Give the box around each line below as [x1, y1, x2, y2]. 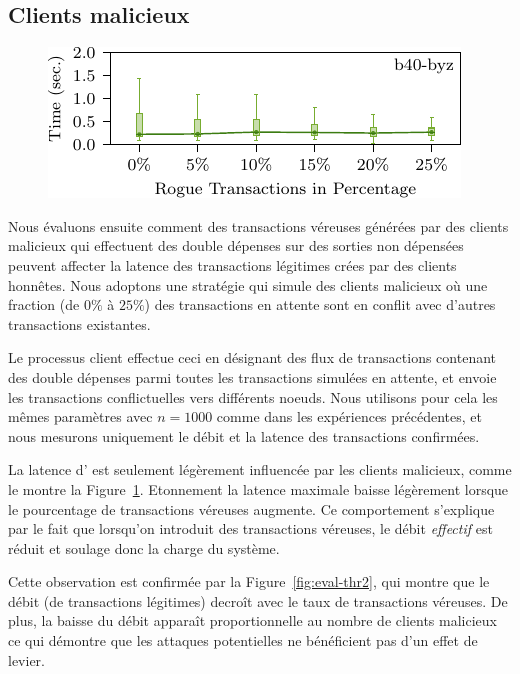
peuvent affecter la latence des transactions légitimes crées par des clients [8, 254, 457, 275]
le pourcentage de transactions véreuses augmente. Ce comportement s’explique [8, 498, 495, 519]
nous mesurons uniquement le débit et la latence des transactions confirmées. [8, 425, 480, 446]
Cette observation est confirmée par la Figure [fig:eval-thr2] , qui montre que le [8, 571, 490, 592]
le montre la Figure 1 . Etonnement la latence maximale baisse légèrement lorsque [8, 478, 509, 499]
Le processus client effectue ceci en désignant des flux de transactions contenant [8, 347, 497, 368]
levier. [8, 649, 45, 670]
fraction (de [8, 294, 80, 315]
